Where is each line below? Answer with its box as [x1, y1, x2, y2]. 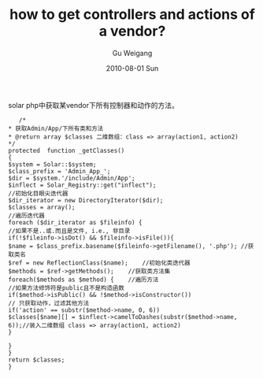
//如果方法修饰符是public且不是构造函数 [8, 283, 124, 292]
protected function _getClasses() [8, 146, 125, 154]
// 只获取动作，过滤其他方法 [8, 299, 90, 307]
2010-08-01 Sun [106, 63, 159, 72]
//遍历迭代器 [8, 211, 45, 220]
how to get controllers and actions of [9, 6, 256, 24]
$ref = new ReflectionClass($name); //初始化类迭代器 [8, 258, 191, 267]
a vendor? [98, 22, 166, 40]
